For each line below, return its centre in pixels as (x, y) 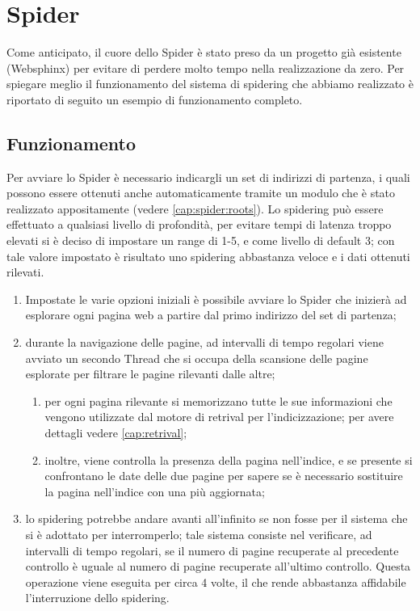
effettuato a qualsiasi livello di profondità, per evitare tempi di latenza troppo (199, 224)
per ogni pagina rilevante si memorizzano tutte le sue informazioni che (218, 400)
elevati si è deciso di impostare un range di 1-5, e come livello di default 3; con (201, 240)
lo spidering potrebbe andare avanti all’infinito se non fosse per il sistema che (216, 518)
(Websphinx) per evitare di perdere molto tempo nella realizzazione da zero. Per (206, 67)
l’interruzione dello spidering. (97, 598)
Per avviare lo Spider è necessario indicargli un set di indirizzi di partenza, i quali (208, 177)
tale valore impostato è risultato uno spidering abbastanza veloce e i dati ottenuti (208, 256)
